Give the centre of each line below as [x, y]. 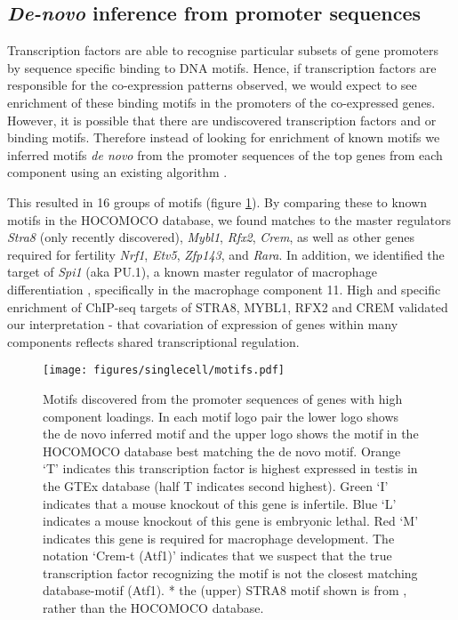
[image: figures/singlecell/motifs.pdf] [164, 370]
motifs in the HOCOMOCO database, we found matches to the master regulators [229, 219]
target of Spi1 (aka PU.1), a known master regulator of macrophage [192, 272]
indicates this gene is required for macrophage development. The [219, 538]
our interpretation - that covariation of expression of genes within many [203, 324]
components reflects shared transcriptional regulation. [153, 341]
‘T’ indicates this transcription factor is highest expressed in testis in [230, 468]
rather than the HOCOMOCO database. [153, 608]
